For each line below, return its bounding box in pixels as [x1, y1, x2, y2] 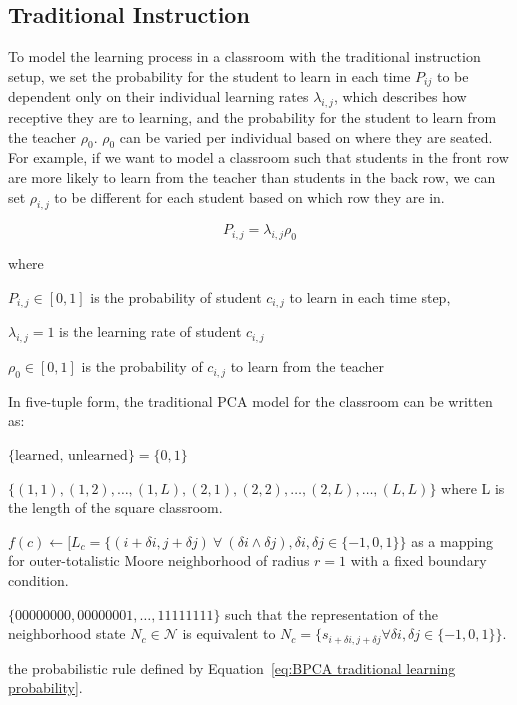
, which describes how [333, 86, 467, 107]
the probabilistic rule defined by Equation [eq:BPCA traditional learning [8, 657, 456, 678]
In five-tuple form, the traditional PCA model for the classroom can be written [8, 390, 493, 411]
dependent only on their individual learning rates [8, 86, 309, 107]
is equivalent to [182, 623, 276, 644]
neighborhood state [8, 623, 126, 644]
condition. [8, 570, 69, 591]
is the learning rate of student [59, 321, 242, 342]
